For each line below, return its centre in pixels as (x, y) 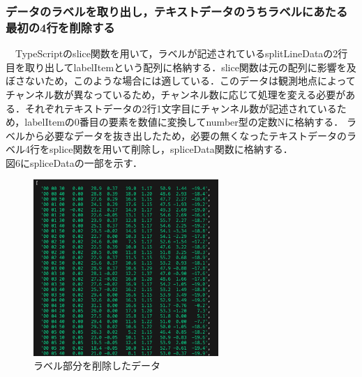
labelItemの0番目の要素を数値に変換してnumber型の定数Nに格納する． (184, 122)
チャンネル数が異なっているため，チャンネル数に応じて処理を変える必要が (176, 94)
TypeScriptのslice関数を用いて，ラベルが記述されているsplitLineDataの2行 (181, 53)
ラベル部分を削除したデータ (97, 365)
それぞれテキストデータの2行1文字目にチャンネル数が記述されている (181, 108)
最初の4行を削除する (60, 27)
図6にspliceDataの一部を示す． (74, 162)
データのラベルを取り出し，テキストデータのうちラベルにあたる (177, 11)
